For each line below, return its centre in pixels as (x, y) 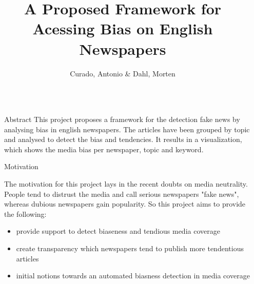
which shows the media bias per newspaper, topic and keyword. (104, 149)
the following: (25, 214)
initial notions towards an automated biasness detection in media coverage (133, 276)
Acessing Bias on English (123, 28)
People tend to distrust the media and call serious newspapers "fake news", (122, 194)
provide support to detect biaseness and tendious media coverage (118, 231)
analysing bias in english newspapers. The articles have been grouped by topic (127, 129)
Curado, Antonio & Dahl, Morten (123, 73)
